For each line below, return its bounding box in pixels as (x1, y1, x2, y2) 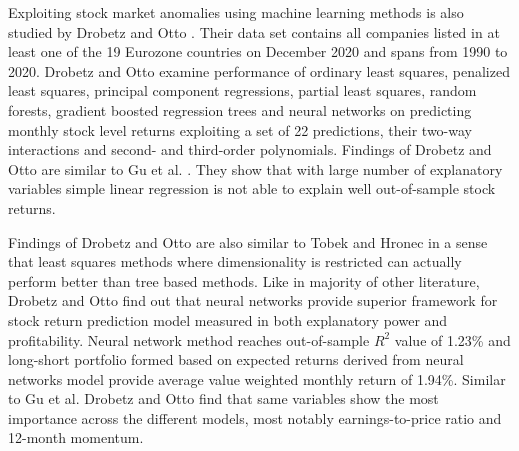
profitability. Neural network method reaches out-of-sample (8, 329, 370, 350)
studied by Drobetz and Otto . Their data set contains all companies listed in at (8, 21, 500, 42)
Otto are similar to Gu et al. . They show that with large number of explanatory (8, 158, 503, 179)
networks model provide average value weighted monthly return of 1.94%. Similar (8, 368, 506, 389)
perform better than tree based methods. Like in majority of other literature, (8, 270, 480, 291)
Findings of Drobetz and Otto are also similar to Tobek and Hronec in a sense (8, 231, 488, 252)
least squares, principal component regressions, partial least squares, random (8, 80, 477, 101)
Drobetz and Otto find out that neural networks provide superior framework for (8, 290, 498, 311)
